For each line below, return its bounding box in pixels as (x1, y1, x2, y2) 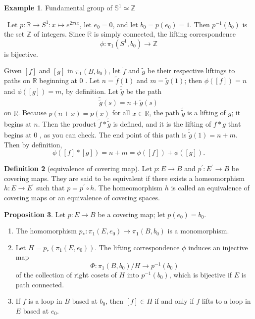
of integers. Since (33, 29, 85, 39)
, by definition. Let (61, 86, 118, 96)
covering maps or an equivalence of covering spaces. (4, 192, 160, 202)
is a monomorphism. (167, 226, 229, 236)
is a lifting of (187, 107, 226, 118)
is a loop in (28, 296, 62, 306)
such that (36, 182, 65, 193)
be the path (126, 86, 162, 96)
